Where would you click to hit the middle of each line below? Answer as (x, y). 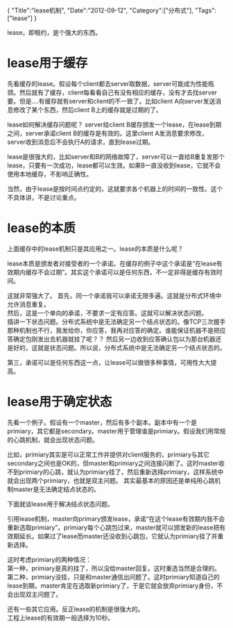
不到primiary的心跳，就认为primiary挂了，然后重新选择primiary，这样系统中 (115, 472)
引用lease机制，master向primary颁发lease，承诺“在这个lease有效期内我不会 (116, 518)
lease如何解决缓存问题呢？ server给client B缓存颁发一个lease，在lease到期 (114, 124)
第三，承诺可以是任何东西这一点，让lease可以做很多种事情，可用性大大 (109, 362)
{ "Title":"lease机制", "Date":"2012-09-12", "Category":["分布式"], (101, 10)
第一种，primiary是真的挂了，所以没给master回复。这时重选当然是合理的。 (114, 568)
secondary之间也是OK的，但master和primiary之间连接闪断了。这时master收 (116, 463)
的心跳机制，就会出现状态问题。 (53, 440)
